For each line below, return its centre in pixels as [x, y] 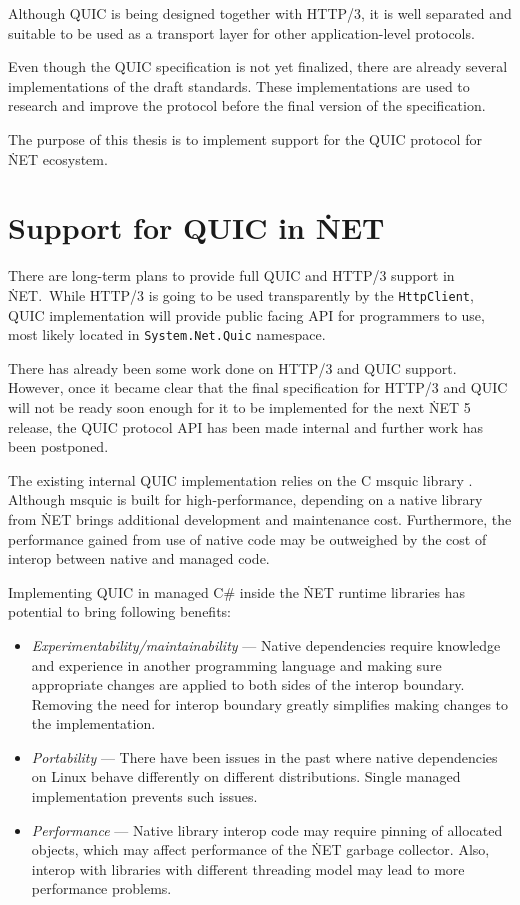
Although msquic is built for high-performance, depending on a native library [245, 499]
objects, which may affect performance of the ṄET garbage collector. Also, [260, 849]
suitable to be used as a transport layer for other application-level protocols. [241, 32]
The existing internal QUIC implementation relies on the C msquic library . [240, 479]
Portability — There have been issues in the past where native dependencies [264, 756]
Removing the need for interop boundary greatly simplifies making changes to [270, 703]
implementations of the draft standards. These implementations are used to [239, 85]
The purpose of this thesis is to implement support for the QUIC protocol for [245, 138]
